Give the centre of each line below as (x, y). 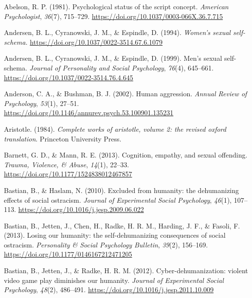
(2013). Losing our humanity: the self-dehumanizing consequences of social (115, 235)
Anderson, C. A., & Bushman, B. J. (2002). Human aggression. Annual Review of (126, 94)
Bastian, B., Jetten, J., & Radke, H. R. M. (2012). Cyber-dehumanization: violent (126, 271)
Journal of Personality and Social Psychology (97, 67)
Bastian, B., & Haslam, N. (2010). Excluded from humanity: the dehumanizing (122, 190)
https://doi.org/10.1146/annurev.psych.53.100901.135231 (89, 113)
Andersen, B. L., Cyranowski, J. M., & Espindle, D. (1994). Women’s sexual (117, 32)
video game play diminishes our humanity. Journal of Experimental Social (114, 280)
